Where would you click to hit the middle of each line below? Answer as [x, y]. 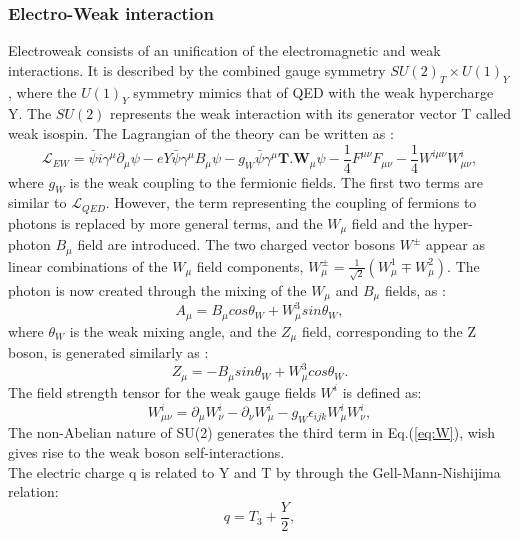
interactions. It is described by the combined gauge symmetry [197, 69]
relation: [33, 491]
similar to [37, 202]
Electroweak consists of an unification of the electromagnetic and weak [224, 50]
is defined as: [382, 391]
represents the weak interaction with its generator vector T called [311, 113]
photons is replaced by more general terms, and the [165, 222]
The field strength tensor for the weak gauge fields [162, 391]
